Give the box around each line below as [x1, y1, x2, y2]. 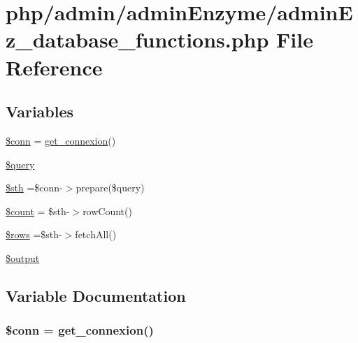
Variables [6, 101, 74, 122]
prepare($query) [76, 180, 145, 195]
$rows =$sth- [6, 227, 62, 242]
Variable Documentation [6, 284, 186, 306]
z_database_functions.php [6, 25, 269, 54]
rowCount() [83, 203, 132, 218]
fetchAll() [75, 227, 117, 242]
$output [6, 250, 40, 265]
